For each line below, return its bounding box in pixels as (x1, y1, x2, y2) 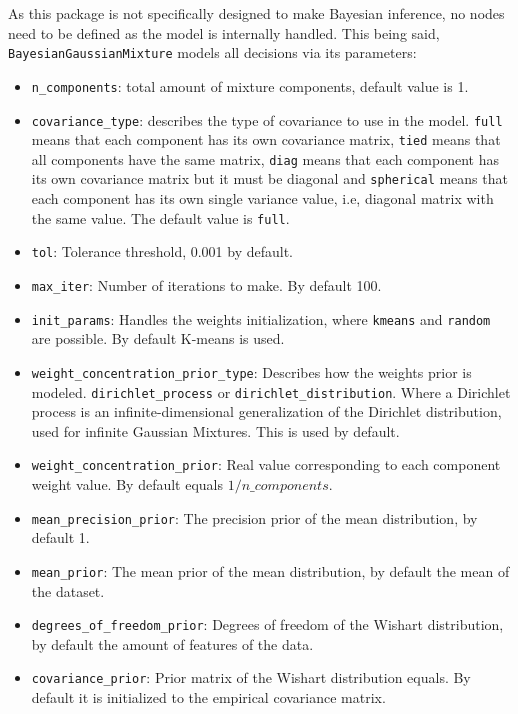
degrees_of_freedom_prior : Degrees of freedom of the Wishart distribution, (31, 614, 504, 635)
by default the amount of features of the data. (31, 633, 314, 654)
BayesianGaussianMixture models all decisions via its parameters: (8, 42, 417, 63)
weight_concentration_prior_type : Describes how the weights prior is (31, 361, 472, 382)
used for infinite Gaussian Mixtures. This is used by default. (31, 420, 400, 441)
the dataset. (31, 580, 105, 601)
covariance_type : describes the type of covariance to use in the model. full (31, 109, 503, 130)
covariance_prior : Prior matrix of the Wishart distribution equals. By (31, 667, 471, 688)
